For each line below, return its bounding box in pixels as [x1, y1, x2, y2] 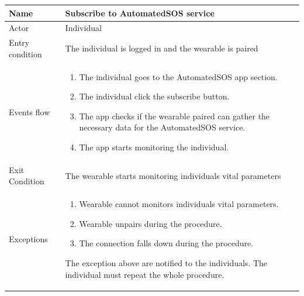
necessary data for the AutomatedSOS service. [79, 121, 246, 133]
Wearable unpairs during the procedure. [79, 217, 222, 229]
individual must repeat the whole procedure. [65, 268, 224, 280]
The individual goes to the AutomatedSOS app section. [79, 70, 278, 82]
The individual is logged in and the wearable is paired [65, 42, 258, 54]
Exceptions [9, 233, 48, 245]
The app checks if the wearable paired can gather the [79, 109, 270, 122]
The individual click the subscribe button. [79, 90, 230, 102]
